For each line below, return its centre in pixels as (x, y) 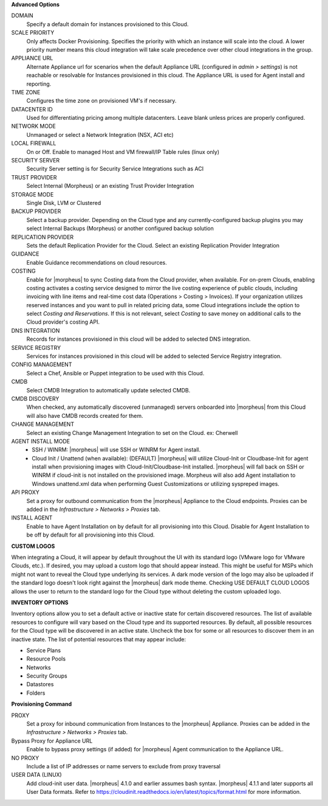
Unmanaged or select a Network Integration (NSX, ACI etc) (100, 134)
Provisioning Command (42, 704)
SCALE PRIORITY (33, 33)
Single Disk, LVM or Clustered (64, 203)
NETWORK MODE (33, 126)
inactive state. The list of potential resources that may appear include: (99, 639)
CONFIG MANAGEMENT (42, 364)
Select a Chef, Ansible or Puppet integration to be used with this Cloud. (115, 373)
